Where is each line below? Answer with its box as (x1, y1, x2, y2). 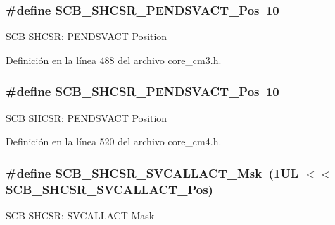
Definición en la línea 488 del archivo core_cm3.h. (6, 52, 222, 67)
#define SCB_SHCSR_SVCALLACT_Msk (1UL (6, 164, 299, 181)
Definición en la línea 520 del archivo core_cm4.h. (6, 134, 222, 149)
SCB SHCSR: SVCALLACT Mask (6, 207, 155, 222)
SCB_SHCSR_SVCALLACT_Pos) (6, 180, 213, 197)
